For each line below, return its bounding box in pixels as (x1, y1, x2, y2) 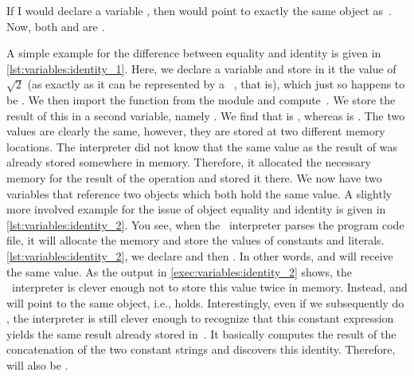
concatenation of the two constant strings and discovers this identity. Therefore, (6, 341, 396, 358)
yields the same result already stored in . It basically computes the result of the (6, 325, 396, 342)
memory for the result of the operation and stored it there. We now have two (6, 169, 382, 186)
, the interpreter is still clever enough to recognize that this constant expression (6, 310, 394, 327)
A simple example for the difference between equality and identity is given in (6, 45, 381, 61)
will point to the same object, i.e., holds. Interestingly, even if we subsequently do (6, 294, 404, 311)
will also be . (6, 357, 68, 374)
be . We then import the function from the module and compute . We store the (6, 91, 396, 108)
